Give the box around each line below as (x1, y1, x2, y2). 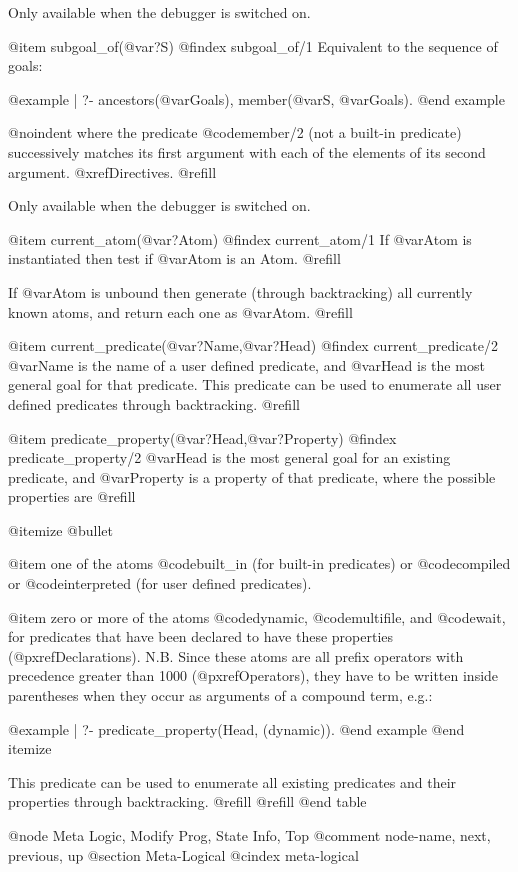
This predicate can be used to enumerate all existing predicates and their (8, 771, 457, 792)
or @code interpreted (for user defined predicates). (8, 573, 312, 594)
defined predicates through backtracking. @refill (8, 393, 300, 414)
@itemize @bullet (8, 519, 113, 540)
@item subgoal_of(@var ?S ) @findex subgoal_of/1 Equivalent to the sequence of (8, 35, 498, 56)
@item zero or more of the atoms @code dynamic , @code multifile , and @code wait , (8, 606, 506, 627)
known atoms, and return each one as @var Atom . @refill (8, 301, 353, 322)
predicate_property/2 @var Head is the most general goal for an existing (8, 447, 451, 468)
